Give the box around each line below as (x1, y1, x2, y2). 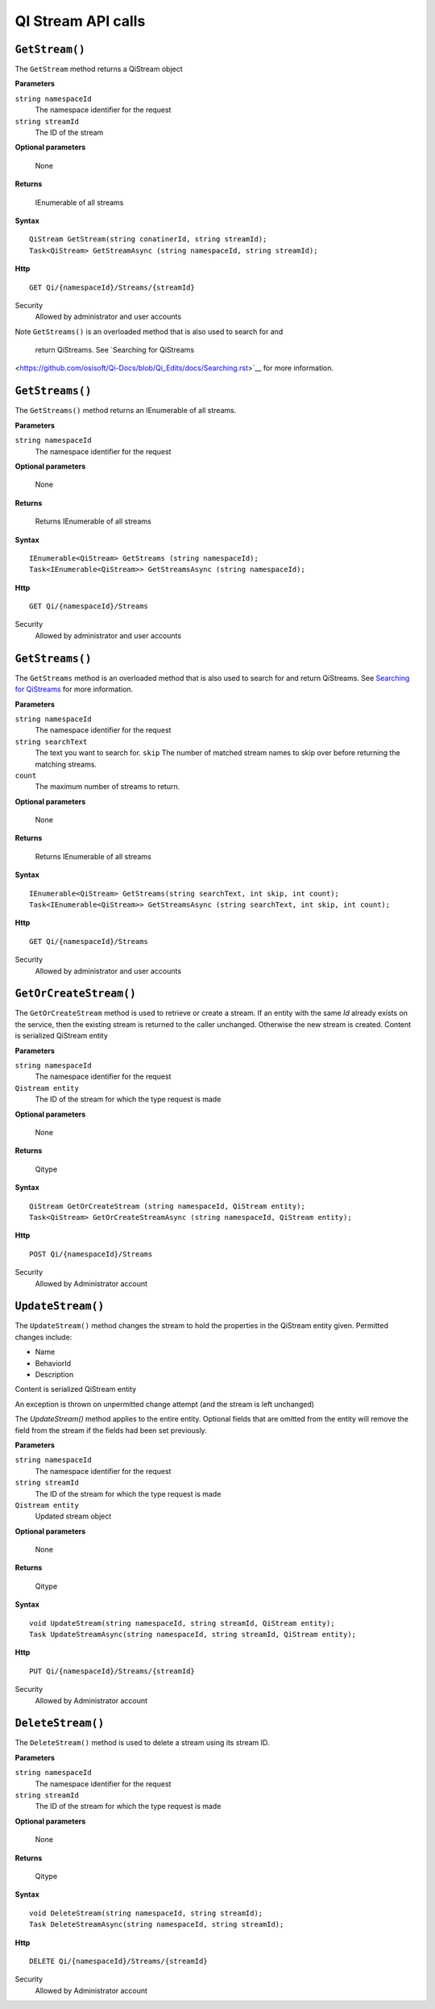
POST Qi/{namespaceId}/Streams (29, 1249, 153, 1259)
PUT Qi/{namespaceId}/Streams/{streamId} (29, 1666, 195, 1676)
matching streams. (35, 759, 97, 769)
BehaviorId (35, 1358, 72, 1368)
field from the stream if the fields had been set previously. (14, 1425, 207, 1435)
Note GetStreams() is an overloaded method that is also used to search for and (14, 327, 284, 336)
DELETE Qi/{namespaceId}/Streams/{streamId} (29, 1957, 209, 1965)
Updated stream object (35, 1511, 112, 1521)
